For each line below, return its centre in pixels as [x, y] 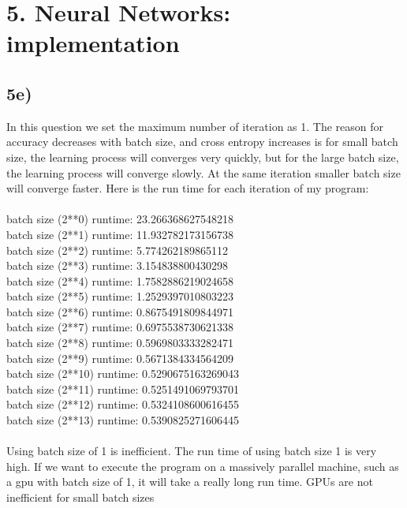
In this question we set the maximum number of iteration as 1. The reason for [195, 126]
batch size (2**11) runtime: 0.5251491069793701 [123, 388]
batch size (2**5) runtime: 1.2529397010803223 [120, 296]
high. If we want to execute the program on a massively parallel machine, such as [203, 466]
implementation [93, 43]
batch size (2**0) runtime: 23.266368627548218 [120, 219]
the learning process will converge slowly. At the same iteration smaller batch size [203, 172]
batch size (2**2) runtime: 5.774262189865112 [117, 250]
